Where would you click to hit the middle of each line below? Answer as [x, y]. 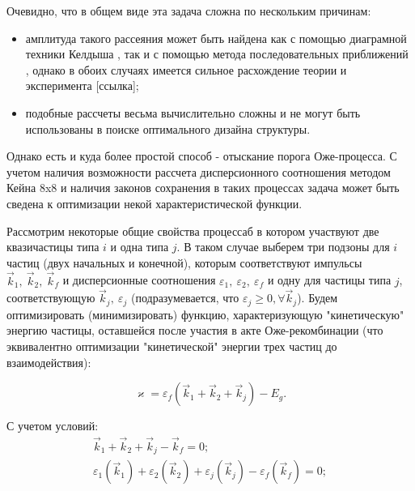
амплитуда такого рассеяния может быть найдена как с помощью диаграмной [216, 38]
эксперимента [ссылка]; [82, 85]
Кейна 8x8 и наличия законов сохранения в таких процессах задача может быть [203, 188]
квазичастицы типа [53, 247]
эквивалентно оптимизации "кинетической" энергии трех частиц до [172, 346]
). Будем [318, 298]
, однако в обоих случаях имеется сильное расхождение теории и [186, 69]
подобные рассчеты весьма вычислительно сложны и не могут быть [193, 112]
